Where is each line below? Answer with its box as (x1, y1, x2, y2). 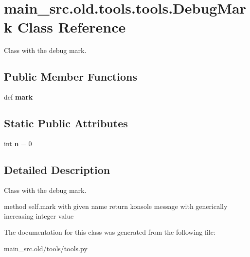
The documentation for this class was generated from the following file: (4, 227, 215, 237)
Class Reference (17, 17, 126, 37)
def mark (4, 92, 33, 102)
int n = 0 (4, 138, 32, 148)
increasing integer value (4, 210, 74, 221)
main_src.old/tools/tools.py (4, 243, 88, 254)
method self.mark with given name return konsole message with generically (4, 201, 228, 211)
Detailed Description (4, 162, 110, 177)
